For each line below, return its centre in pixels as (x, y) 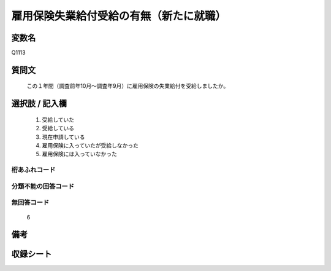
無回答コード (30, 203)
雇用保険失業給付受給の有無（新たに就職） (119, 16)
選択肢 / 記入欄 (39, 104)
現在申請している (63, 137)
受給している (58, 128)
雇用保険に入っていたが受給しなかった (90, 146)
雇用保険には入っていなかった (80, 154)
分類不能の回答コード (43, 186)
